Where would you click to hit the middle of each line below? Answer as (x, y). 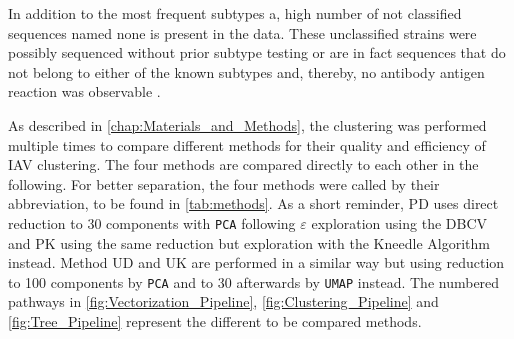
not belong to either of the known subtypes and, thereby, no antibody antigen (246, 71)
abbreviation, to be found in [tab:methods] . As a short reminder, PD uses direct (253, 203)
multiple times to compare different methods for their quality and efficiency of (247, 144)
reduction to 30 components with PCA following (152, 222)
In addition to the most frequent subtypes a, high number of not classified (235, 13)
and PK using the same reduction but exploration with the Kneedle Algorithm (249, 242)
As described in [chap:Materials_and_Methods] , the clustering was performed (247, 124)
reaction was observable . (84, 91)
